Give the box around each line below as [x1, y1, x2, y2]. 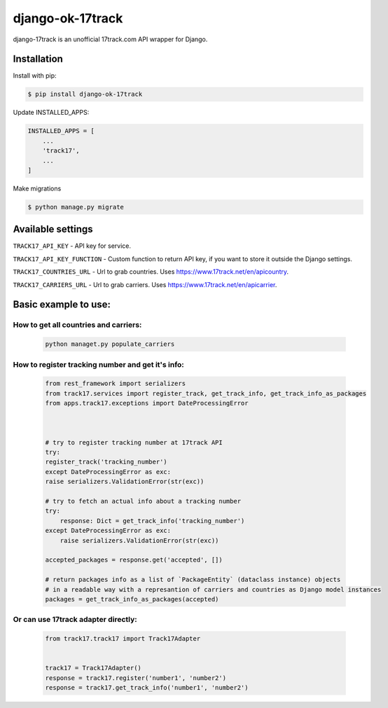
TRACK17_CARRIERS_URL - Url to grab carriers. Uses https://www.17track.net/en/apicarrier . [13, 280, 277, 289]
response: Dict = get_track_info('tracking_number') [60, 517, 245, 525]
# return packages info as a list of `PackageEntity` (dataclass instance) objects [45, 576, 341, 584]
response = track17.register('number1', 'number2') [45, 674, 227, 682]
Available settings [13, 223, 94, 235]
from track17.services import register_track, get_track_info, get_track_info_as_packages [45, 389, 367, 397]
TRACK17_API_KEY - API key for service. [13, 242, 131, 250]
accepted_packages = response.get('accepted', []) [45, 556, 223, 564]
